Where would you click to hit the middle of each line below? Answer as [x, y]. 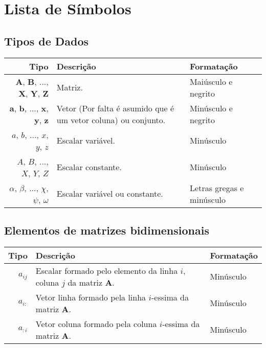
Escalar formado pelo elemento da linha [107, 270]
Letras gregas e [217, 188]
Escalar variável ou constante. [110, 194]
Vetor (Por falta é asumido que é [115, 108]
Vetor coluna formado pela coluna [96, 323]
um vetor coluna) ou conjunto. [111, 120]
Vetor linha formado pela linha [91, 297]
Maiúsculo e [211, 81]
